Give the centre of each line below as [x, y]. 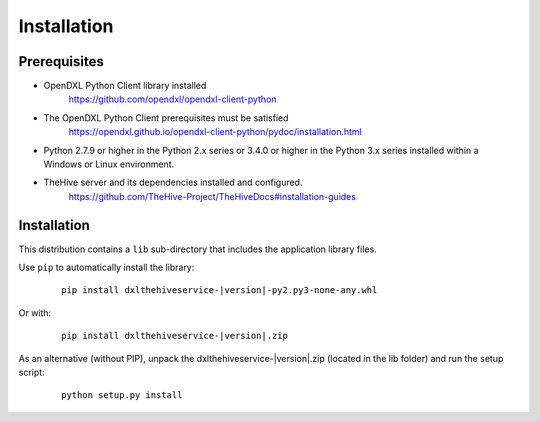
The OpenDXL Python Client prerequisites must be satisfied [166, 117]
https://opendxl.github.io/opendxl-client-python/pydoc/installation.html [215, 132]
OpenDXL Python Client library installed [125, 86]
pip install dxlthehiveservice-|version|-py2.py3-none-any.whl [219, 290]
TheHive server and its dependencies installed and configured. [173, 182]
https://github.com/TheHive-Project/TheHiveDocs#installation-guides [212, 196]
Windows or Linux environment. [109, 164]
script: [31, 372]
